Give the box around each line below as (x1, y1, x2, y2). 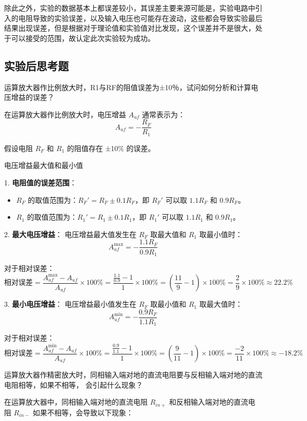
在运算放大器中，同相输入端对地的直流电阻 (4, 396, 148, 407)
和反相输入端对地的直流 (169, 396, 249, 407)
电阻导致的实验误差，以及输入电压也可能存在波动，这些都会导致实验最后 (18, 12, 262, 23)
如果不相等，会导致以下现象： (33, 407, 134, 417)
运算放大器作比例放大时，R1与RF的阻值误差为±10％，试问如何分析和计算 (4, 81, 251, 92)
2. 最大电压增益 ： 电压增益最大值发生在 (4, 228, 137, 239)
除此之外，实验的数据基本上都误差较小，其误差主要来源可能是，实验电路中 (4, 3, 255, 13)
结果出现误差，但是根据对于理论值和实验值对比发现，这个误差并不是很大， (4, 23, 255, 33)
